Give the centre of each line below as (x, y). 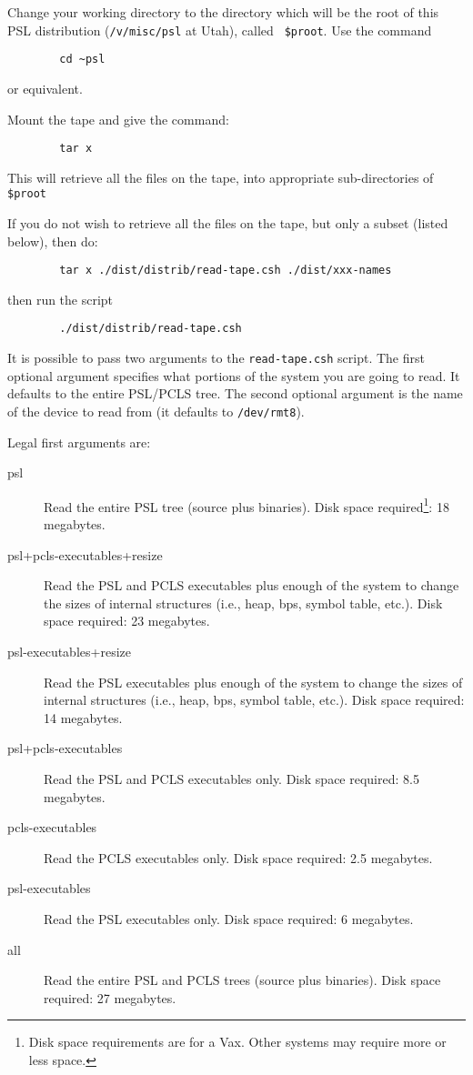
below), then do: (53, 241)
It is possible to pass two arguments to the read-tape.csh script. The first (216, 358)
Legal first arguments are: (79, 442)
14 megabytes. (83, 717)
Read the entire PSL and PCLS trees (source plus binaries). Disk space (242, 980)
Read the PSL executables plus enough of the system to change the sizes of (253, 682)
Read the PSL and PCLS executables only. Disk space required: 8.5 (231, 778)
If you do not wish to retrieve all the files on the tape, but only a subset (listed (228, 223)
